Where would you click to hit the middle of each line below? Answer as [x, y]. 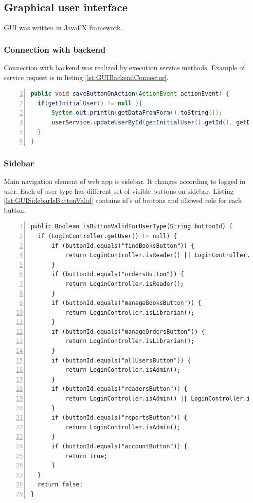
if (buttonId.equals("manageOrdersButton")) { [128, 332]
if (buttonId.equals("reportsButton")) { [119, 418]
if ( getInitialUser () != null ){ [90, 103]
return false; [60, 485]
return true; [86, 456]
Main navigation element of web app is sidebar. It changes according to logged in [125, 181]
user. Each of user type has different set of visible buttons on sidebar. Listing [119, 191]
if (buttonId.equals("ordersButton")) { [117, 274]
